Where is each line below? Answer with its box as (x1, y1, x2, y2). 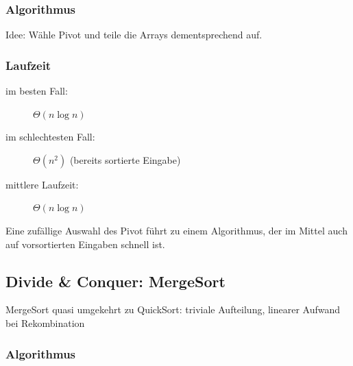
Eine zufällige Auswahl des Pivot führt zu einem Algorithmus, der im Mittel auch (5, 223, 348, 237)
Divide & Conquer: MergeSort (5, 270, 226, 291)
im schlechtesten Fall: (5, 130, 95, 144)
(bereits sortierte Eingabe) (69, 152, 181, 167)
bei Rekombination (5, 315, 85, 330)
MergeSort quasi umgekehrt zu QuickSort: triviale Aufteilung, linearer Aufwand (5, 302, 341, 317)
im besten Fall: (5, 84, 68, 98)
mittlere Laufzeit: (5, 177, 79, 191)
